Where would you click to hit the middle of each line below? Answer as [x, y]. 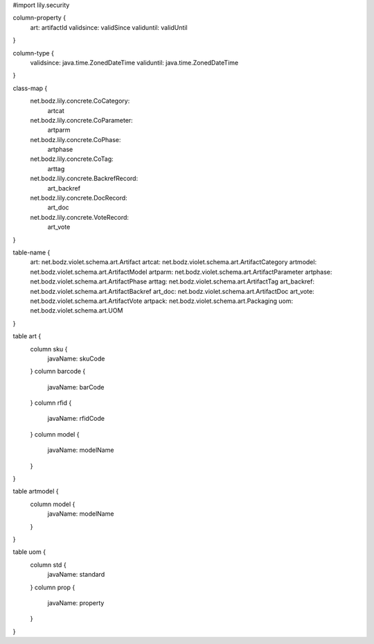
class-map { [30, 88]
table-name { [32, 252]
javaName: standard [76, 575]
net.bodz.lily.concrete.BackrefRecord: [84, 179]
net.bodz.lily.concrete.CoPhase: [75, 139]
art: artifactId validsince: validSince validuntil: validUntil [109, 27]
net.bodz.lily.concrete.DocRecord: [79, 198]
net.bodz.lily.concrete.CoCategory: [80, 101]
